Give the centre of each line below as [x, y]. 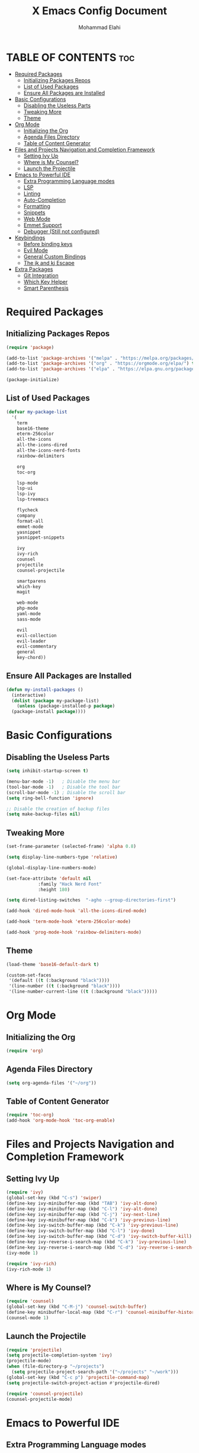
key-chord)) [31, 658]
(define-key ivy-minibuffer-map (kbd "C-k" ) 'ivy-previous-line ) [88, 1220]
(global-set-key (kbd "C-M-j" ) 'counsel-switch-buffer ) [76, 1307]
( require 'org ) [25, 1051]
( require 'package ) [30, 347]
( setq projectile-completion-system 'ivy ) [59, 1355]
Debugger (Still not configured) [62, 231]
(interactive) [29, 695]
